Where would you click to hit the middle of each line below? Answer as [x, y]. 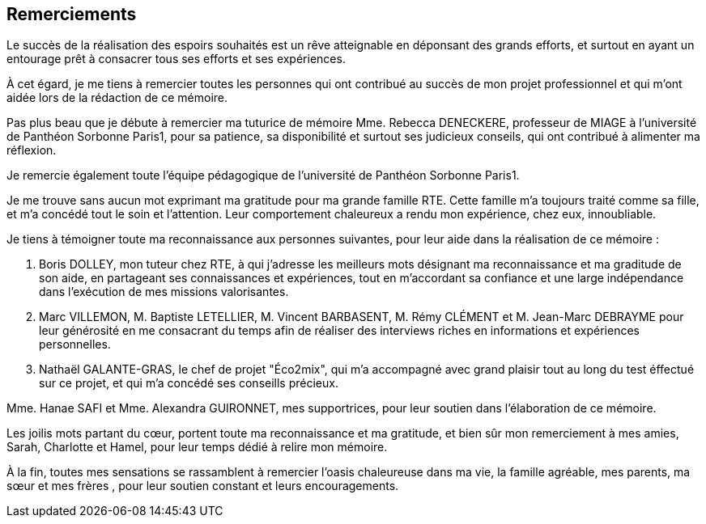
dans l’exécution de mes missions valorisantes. [164, 292]
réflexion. [32, 150]
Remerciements [72, 14]
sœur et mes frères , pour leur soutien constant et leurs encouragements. [203, 486]
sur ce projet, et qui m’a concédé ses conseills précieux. [189, 383]
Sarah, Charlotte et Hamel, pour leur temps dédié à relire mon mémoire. [197, 447]
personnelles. [75, 344]
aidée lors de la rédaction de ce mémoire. [117, 98]
